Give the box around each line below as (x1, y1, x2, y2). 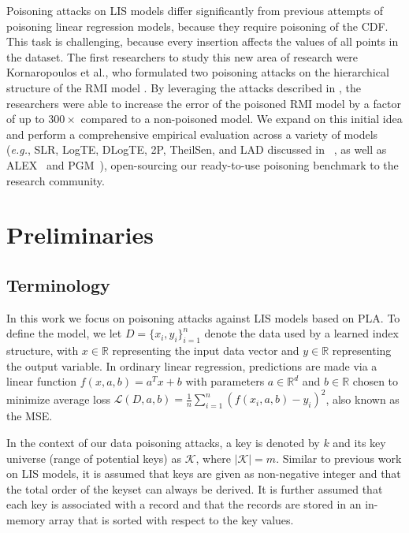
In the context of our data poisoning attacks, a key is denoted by (6, 434, 320, 450)
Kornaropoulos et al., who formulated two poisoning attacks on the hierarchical (6, 64, 389, 80)
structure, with (6, 342, 79, 359)
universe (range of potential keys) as (6, 449, 181, 466)
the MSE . (6, 408, 53, 424)
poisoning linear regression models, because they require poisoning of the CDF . (6, 17, 389, 34)
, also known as (325, 390, 400, 407)
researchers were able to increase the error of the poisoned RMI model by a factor (6, 95, 401, 111)
